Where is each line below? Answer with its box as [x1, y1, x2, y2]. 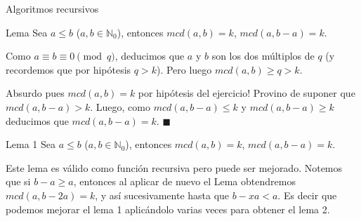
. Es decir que [277, 187, 337, 202]
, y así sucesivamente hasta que [95, 187, 230, 202]
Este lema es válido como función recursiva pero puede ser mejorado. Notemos [6, 160, 343, 175]
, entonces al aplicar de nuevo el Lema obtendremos [73, 174, 296, 189]
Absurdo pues [6, 86, 65, 100]
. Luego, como [90, 99, 150, 114]
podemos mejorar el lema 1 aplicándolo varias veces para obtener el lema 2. [6, 201, 330, 216]
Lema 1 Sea [6, 137, 55, 152]
